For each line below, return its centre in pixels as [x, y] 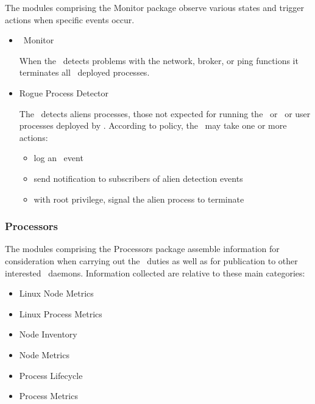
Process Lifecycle [51, 375]
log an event [58, 158]
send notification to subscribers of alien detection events [138, 178]
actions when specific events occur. [70, 19]
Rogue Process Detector [64, 92]
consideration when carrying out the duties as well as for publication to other [151, 260]
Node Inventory [48, 334]
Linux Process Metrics [61, 313]
